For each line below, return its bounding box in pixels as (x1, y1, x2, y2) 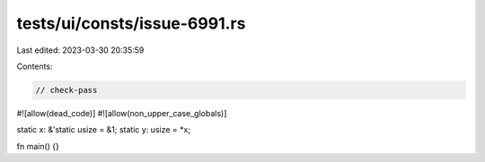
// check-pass (35, 85, 98, 95)
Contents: (16, 61, 53, 72)
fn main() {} (16, 141, 60, 151)
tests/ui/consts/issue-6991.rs (16, 13, 246, 33)
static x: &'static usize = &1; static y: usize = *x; (16, 124, 191, 135)
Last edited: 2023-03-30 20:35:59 (16, 45, 145, 55)
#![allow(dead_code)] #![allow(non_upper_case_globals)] (16, 107, 227, 118)
